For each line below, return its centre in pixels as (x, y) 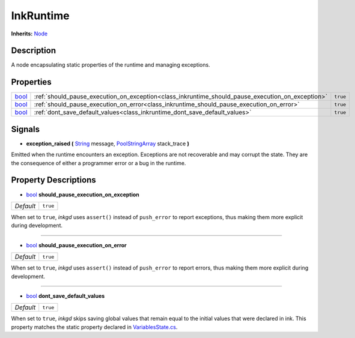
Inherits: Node (29, 34)
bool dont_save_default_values (65, 296)
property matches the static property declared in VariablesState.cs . (94, 327)
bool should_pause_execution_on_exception (83, 195)
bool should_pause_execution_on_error (77, 245)
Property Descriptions (53, 180)
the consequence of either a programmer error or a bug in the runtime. (99, 163)
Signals (26, 129)
